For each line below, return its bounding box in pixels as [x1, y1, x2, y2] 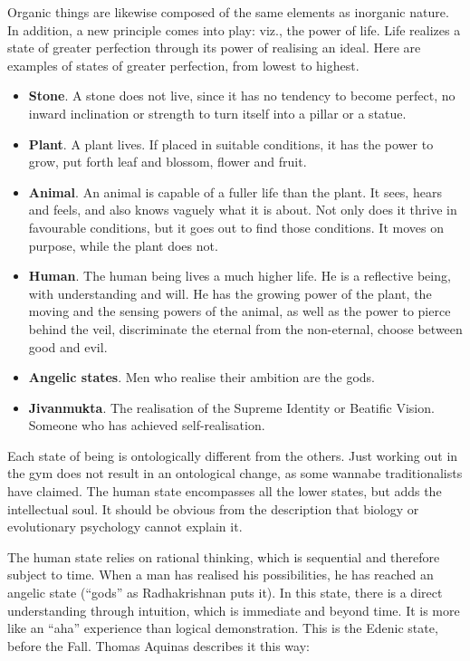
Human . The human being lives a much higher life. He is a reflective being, [28, 266, 451, 285]
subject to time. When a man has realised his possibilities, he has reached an [7, 565, 434, 584]
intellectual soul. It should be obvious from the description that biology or [7, 499, 419, 518]
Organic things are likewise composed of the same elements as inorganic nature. [7, 3, 449, 21]
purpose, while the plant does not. [28, 235, 218, 254]
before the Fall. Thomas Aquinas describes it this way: [7, 636, 310, 655]
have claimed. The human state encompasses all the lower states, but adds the [7, 482, 442, 501]
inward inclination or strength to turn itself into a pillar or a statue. [28, 103, 407, 122]
